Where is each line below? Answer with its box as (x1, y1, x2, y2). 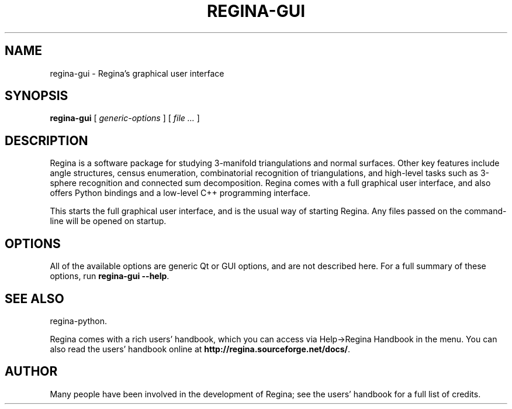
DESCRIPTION (5, 133, 88, 148)
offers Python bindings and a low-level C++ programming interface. (50, 188, 310, 198)
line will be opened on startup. (50, 216, 167, 226)
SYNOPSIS (5, 88, 68, 104)
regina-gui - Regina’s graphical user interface (50, 68, 224, 78)
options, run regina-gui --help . (50, 271, 169, 281)
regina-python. (50, 315, 108, 326)
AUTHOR (5, 364, 58, 379)
